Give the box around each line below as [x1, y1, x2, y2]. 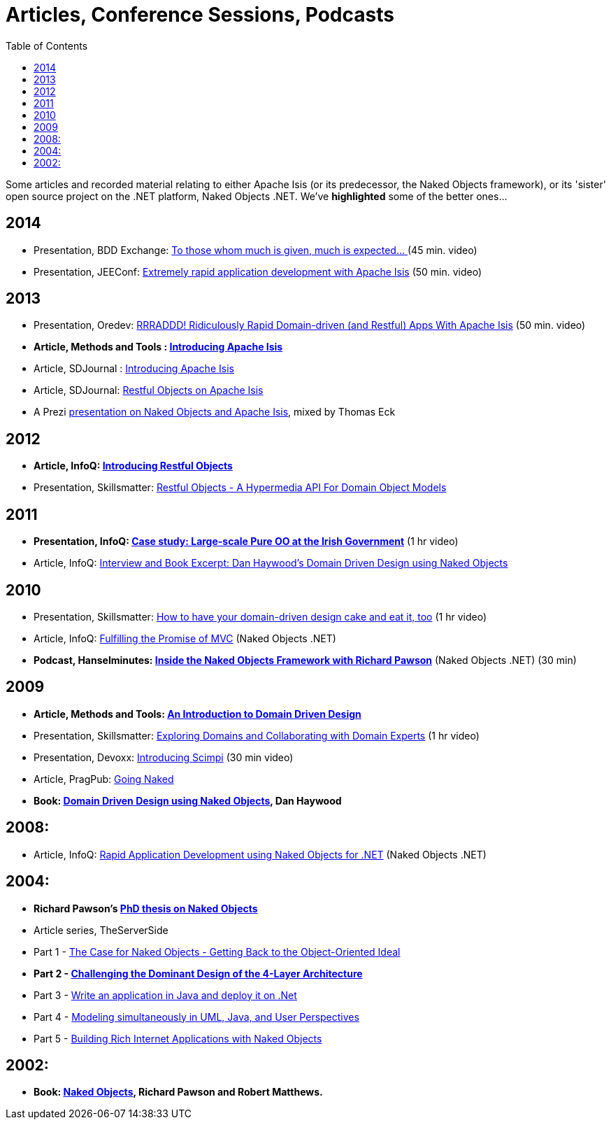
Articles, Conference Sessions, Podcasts [6, 3, 394, 27]
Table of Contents [6, 39, 88, 52]
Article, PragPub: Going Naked [34, 772, 174, 785]
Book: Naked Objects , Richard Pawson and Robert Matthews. [34, 1086, 323, 1098]
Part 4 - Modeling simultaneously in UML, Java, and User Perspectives [34, 1010, 359, 1023]
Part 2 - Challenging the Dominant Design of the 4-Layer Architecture [34, 967, 363, 979]
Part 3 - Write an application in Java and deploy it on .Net [34, 989, 297, 1001]
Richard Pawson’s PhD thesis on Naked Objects [34, 902, 258, 914]
